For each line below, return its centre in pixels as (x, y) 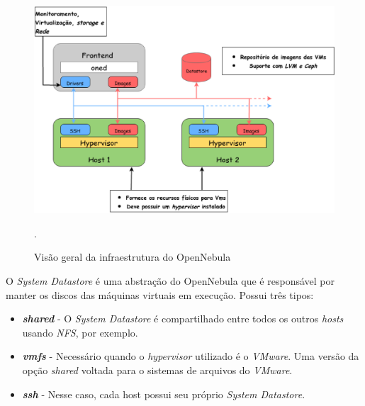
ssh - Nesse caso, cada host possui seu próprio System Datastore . (164, 394)
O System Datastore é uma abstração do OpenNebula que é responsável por (170, 280)
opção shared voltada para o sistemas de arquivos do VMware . (157, 370)
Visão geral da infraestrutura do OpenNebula (133, 257)
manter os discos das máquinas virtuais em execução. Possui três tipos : (160, 294)
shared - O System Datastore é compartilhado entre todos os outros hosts (183, 318)
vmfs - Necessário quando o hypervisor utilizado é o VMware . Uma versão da (191, 356)
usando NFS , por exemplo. (80, 332)
